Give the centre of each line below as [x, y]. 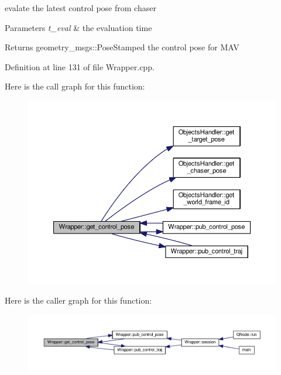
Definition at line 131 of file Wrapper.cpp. [80, 66]
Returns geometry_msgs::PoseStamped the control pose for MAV [122, 47]
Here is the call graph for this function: [75, 86]
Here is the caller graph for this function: [78, 300]
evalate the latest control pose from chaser [80, 8]
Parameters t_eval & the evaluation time [78, 27]
